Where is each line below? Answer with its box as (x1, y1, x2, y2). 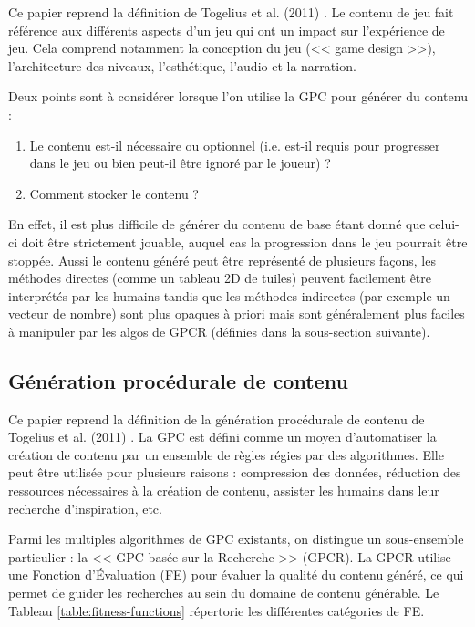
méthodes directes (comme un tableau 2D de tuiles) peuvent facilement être (8, 268, 432, 287)
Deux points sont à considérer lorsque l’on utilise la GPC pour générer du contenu (8, 87, 468, 106)
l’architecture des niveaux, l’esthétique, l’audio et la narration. (8, 56, 356, 75)
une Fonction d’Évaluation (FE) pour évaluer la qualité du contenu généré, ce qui (8, 565, 464, 584)
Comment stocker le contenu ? (29, 183, 199, 203)
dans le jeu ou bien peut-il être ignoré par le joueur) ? (29, 153, 331, 172)
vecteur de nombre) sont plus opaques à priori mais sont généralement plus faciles (8, 304, 465, 323)
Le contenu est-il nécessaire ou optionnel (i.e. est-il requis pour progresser (29, 135, 440, 154)
